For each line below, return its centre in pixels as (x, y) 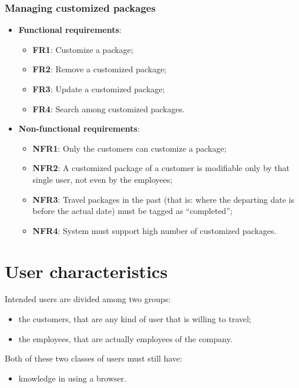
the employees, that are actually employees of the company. (125, 338)
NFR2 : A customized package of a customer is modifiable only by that (161, 168)
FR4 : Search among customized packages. (109, 108)
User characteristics (86, 271)
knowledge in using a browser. (73, 378)
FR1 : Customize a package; (83, 49)
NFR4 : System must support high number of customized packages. (154, 230)
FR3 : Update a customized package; (99, 89)
